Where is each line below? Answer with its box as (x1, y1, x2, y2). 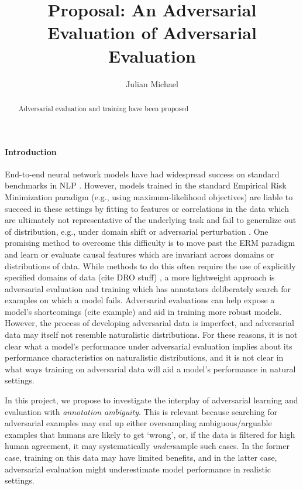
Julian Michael (126, 77, 178, 90)
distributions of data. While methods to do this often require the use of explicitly (5, 259, 296, 272)
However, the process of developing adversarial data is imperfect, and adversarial (5, 317, 294, 329)
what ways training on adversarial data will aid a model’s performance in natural (5, 362, 296, 375)
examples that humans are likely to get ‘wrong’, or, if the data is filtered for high (5, 428, 295, 440)
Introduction (5, 145, 57, 157)
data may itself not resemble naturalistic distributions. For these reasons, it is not (5, 328, 298, 341)
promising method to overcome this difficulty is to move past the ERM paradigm (5, 237, 295, 249)
